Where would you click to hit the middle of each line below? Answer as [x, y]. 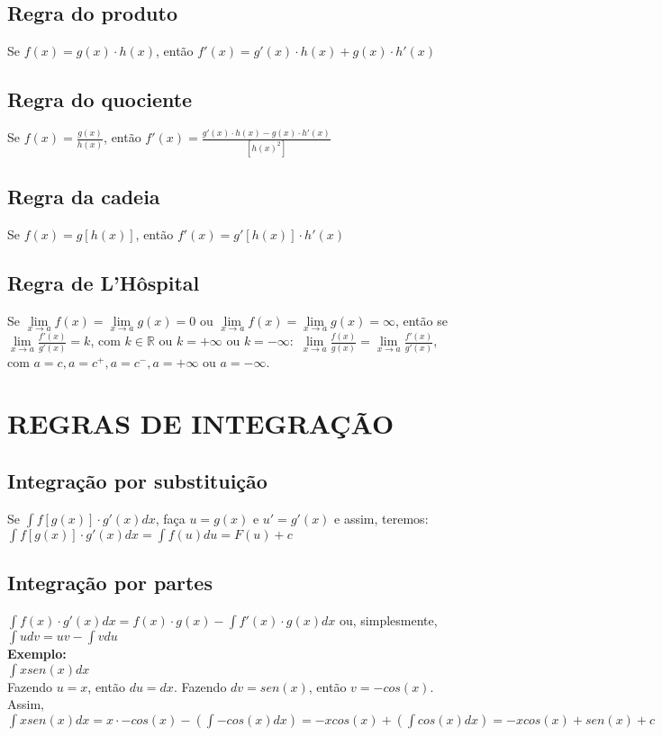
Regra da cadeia [84, 197]
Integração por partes [110, 583]
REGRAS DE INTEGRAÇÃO [201, 423]
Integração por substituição [137, 481]
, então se [421, 320]
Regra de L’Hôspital [104, 282]
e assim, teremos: [381, 518]
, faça [170, 518]
